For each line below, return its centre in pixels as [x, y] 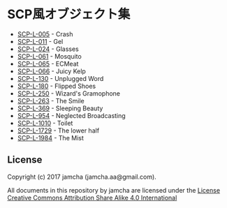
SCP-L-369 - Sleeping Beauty [60, 108]
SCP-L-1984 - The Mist [50, 138]
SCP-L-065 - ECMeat [48, 64]
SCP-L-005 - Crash [45, 34]
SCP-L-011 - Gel [40, 41]
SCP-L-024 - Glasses [48, 49]
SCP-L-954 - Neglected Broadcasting [71, 115]
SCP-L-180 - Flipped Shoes [57, 86]
